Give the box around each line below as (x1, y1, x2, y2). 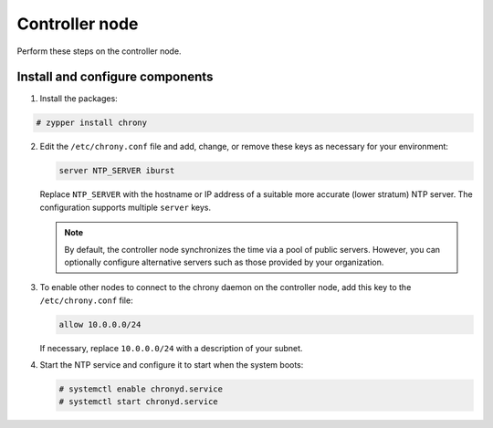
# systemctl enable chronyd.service (58, 384, 224, 394)
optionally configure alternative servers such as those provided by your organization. (64, 256, 384, 267)
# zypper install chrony (36, 118, 148, 128)
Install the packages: (39, 93, 118, 104)
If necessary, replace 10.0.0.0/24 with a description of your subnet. (39, 342, 303, 353)
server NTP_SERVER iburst (58, 165, 175, 176)
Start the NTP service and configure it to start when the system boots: (39, 360, 304, 371)
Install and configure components (16, 69, 214, 85)
